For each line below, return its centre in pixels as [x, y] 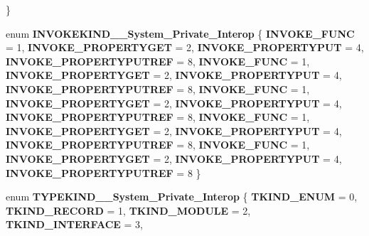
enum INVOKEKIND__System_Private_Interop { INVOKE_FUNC [180, 33]
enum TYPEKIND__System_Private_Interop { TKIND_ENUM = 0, [182, 197]
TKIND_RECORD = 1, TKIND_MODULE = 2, [128, 210]
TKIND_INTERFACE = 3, [74, 224]
